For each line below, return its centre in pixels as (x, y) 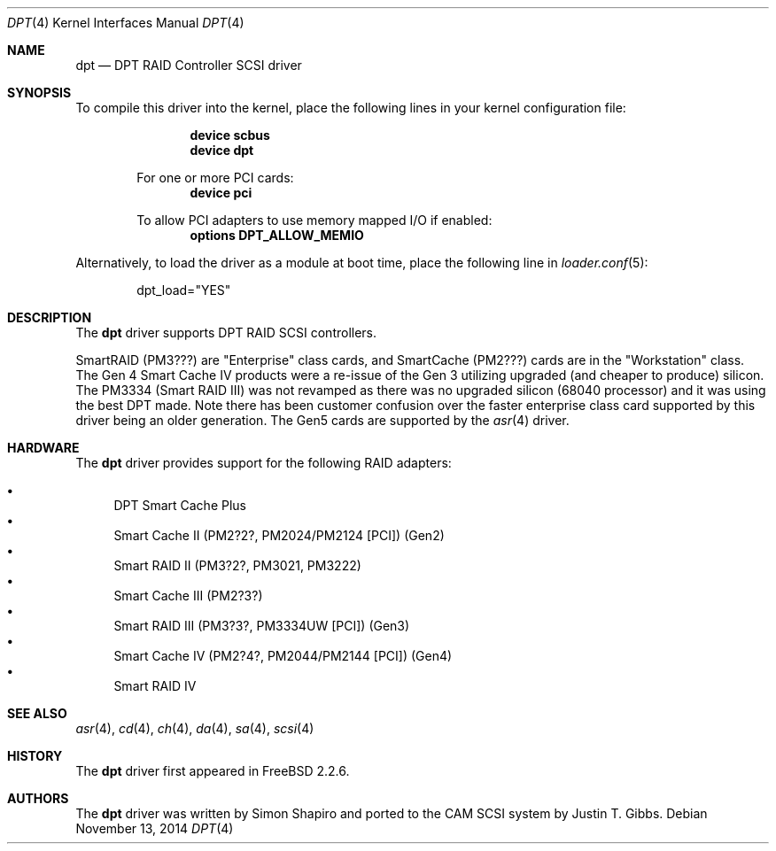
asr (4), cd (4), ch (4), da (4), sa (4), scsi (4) (195, 728)
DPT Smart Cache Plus (180, 505)
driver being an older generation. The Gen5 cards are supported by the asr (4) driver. (322, 420)
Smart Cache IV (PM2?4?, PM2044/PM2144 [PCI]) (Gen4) (283, 656)
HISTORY (35, 756)
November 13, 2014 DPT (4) (155, 828)
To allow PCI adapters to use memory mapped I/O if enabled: (314, 220)
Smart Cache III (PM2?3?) (188, 596)
